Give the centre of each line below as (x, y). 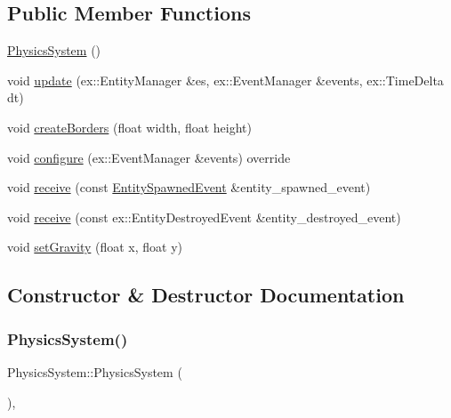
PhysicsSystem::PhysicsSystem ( (95, 371)
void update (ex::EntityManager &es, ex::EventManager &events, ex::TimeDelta (225, 80)
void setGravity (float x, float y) (95, 247)
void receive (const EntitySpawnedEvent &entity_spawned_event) (189, 187)
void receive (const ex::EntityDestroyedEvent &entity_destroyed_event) (204, 217)
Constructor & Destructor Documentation (206, 295)
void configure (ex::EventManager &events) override (149, 157)
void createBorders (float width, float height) (129, 127)
